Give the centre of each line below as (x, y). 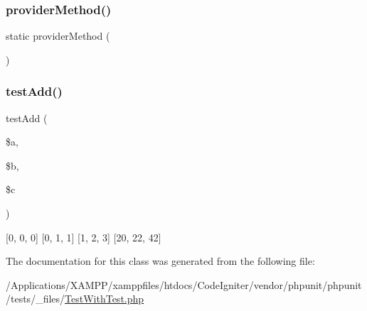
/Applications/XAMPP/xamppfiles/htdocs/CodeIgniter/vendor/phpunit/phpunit (184, 284)
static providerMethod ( (58, 36)
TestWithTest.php (105, 299)
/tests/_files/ (36, 299)
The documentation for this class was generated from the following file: (160, 261)
